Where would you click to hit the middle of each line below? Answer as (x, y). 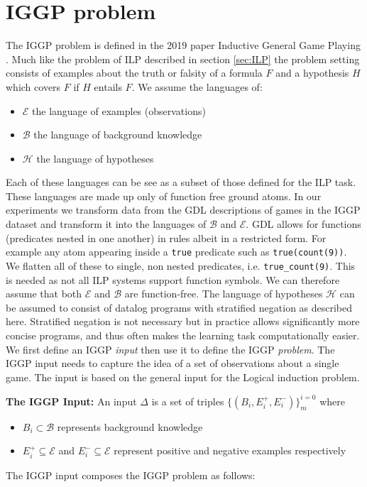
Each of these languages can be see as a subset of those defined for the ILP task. (181, 182)
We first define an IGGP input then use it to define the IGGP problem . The (170, 349)
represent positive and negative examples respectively (230, 450)
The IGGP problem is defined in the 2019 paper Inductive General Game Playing (183, 45)
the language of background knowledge (118, 135)
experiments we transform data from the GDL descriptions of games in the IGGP (183, 210)
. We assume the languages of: (197, 86)
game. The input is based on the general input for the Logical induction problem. (183, 377)
